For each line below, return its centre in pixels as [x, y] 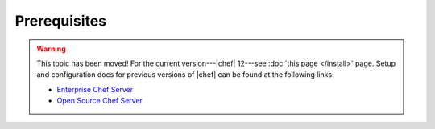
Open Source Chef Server [99, 101]
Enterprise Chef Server [95, 89]
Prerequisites [61, 21]
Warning [51, 49]
